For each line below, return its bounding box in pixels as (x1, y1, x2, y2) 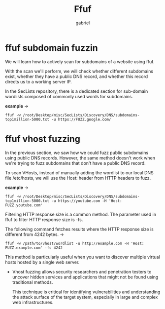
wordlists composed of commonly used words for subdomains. (5, 93, 133, 99)
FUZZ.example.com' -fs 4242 (5, 245, 63, 250)
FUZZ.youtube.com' (5, 202, 43, 208)
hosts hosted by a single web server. (5, 259, 80, 265)
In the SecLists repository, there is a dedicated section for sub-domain (5, 88, 148, 94)
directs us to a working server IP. (5, 78, 72, 84)
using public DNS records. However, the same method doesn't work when (5, 154, 156, 161)
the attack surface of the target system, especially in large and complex (12, 294, 158, 300)
